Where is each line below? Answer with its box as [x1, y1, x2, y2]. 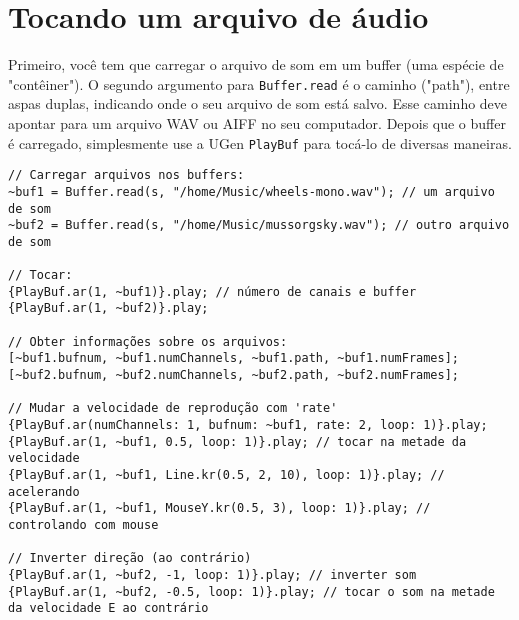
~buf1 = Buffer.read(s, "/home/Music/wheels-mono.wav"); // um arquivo [8, 184, 495, 199]
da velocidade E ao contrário [8, 601, 209, 616]
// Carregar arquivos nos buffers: [8, 168, 245, 183]
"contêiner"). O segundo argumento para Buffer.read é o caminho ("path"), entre [8, 73, 510, 94]
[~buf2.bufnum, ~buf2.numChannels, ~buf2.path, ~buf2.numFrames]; [8, 368, 460, 383]
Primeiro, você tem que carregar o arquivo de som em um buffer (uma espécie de [8, 54, 504, 75]
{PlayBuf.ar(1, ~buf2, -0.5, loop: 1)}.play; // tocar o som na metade [8, 584, 495, 599]
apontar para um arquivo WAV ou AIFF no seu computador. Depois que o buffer [8, 112, 506, 133]
